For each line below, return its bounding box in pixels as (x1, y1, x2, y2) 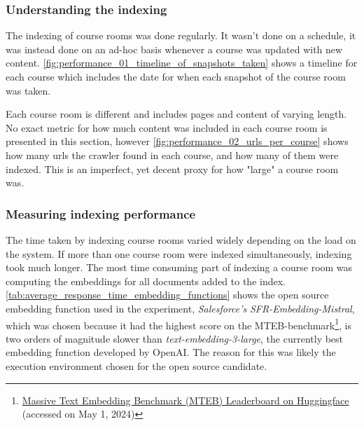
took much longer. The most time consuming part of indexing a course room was (6, 260, 353, 275)
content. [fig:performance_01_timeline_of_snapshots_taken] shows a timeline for (6, 55, 358, 70)
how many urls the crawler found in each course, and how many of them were (6, 147, 339, 162)
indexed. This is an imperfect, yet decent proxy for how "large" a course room (6, 161, 339, 176)
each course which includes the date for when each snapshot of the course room (6, 69, 346, 83)
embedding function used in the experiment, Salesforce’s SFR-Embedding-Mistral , (6, 301, 355, 315)
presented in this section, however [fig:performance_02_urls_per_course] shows (6, 134, 349, 149)
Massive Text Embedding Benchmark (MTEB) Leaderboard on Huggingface (22, 392, 349, 407)
